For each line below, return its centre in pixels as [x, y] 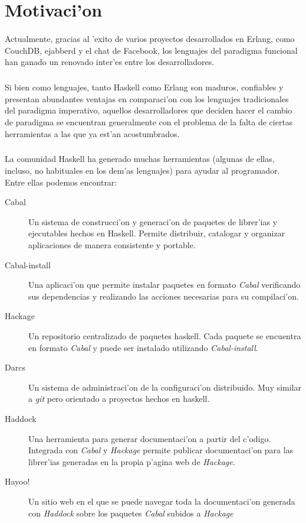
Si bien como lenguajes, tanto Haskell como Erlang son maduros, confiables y [144, 87]
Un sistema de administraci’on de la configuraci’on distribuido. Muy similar [165, 387]
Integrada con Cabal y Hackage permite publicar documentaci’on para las [161, 450]
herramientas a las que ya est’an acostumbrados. [92, 133]
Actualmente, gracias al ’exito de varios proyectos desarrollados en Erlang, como [150, 38]
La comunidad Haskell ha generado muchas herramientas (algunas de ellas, [140, 159]
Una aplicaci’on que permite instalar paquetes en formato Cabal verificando [164, 285]
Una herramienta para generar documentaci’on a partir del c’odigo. [150, 438]
